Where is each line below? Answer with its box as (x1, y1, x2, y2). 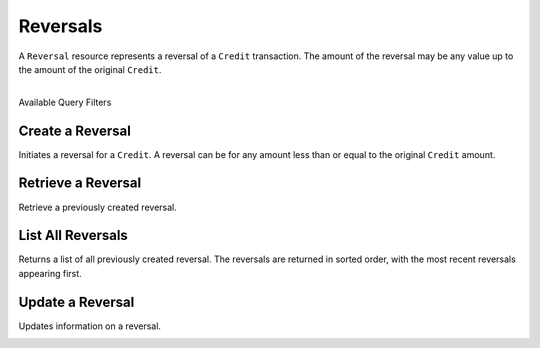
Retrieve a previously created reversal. (18, 201, 177, 213)
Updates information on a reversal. (18, 320, 162, 332)
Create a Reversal (18, 122, 132, 139)
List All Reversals (18, 227, 129, 244)
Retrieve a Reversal (18, 175, 142, 192)
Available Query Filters (18, 96, 112, 108)
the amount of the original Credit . (18, 63, 162, 75)
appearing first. (18, 267, 82, 279)
